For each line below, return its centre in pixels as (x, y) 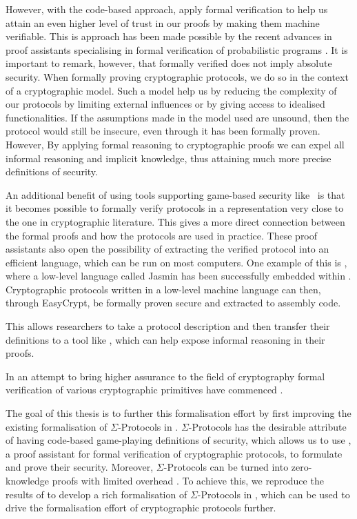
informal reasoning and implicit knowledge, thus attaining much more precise (169, 158)
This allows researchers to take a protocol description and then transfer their (168, 326)
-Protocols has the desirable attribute (267, 426)
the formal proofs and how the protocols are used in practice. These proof (162, 235)
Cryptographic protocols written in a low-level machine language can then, (163, 289)
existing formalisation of (57, 426)
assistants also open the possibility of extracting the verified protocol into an (167, 249)
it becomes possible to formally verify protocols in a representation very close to (175, 208)
